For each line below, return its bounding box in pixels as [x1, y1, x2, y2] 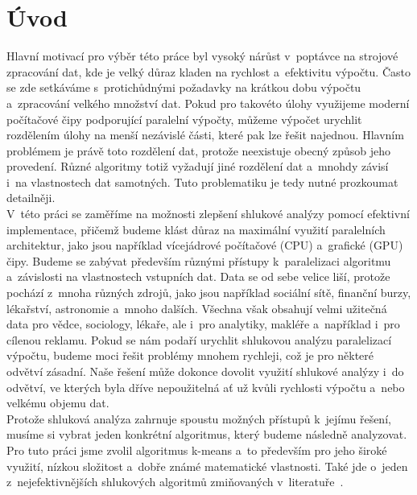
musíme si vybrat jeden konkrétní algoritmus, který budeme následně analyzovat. [6, 426, 407, 443]
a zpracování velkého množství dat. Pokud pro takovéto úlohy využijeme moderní [6, 94, 410, 111]
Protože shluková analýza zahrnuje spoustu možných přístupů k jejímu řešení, [6, 410, 391, 427]
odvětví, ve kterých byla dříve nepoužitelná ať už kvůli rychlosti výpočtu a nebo [6, 378, 405, 395]
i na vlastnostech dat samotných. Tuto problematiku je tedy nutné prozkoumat [6, 173, 398, 190]
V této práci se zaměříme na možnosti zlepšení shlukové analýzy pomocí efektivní [6, 205, 410, 222]
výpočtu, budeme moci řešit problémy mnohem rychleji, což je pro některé [6, 347, 374, 364]
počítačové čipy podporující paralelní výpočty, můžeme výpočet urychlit [6, 110, 362, 127]
